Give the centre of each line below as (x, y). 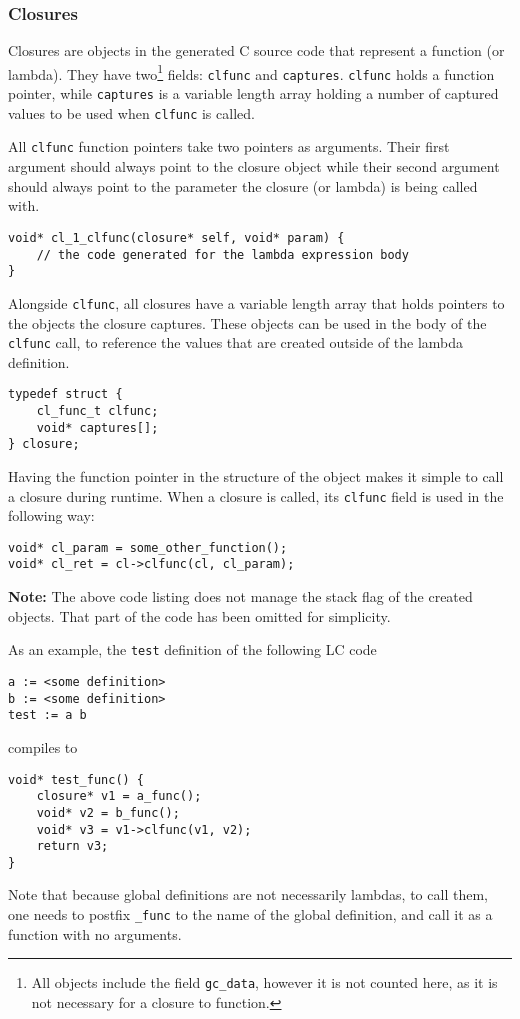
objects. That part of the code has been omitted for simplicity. (199, 615)
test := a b (47, 715)
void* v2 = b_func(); (108, 812)
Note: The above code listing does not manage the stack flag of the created (240, 596)
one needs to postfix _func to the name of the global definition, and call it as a (250, 914)
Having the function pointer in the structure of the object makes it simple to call (256, 475)
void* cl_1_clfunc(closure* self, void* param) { (176, 237)
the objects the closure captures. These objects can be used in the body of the (247, 322)
